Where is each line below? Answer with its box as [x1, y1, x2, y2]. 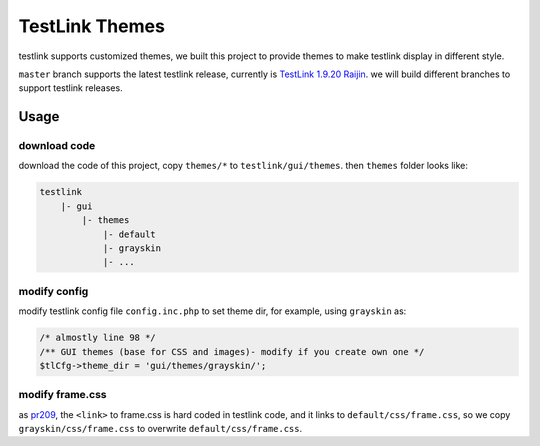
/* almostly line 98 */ [39, 332, 157, 344]
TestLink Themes [18, 15, 165, 37]
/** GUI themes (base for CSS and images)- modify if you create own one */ [39, 346, 425, 357]
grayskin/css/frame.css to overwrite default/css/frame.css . [18, 423, 303, 435]
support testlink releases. [18, 82, 124, 94]
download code [18, 139, 96, 153]
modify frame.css [18, 388, 107, 402]
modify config [18, 284, 89, 298]
